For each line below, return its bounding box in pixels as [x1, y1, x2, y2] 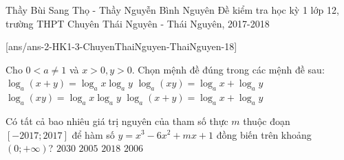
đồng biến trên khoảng [216, 127, 312, 141]
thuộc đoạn [243, 113, 290, 128]
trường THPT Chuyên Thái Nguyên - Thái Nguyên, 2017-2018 [6, 16, 270, 30]
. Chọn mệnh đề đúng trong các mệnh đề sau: [131, 62, 325, 76]
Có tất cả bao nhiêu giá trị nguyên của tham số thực [6, 113, 228, 128]
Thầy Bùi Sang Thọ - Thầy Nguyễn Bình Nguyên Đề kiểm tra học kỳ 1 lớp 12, [6, 3, 339, 16]
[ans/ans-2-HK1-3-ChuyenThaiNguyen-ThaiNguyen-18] [6, 39, 237, 54]
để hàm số [72, 127, 115, 141]
